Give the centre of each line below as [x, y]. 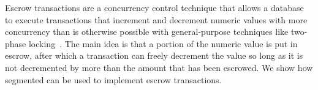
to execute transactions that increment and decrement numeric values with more [156, 19]
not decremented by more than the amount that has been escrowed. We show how [159, 67]
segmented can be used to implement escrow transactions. [113, 79]
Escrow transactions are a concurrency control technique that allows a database [154, 7]
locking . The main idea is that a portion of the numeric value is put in [163, 43]
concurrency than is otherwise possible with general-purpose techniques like [147, 32]
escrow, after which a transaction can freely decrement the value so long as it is [154, 55]
